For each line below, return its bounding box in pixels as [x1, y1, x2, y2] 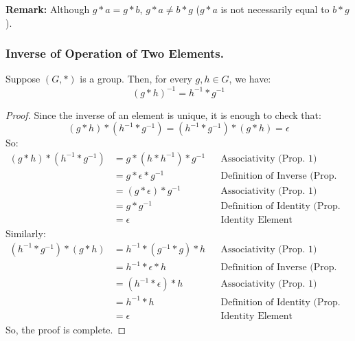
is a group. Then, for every [80, 71, 192, 86]
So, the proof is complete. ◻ [5, 322, 126, 336]
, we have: [229, 71, 271, 86]
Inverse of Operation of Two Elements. [5, 45, 224, 62]
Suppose [5, 71, 41, 86]
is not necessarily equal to [220, 2, 330, 16]
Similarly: [5, 226, 46, 241]
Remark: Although [5, 2, 90, 16]
